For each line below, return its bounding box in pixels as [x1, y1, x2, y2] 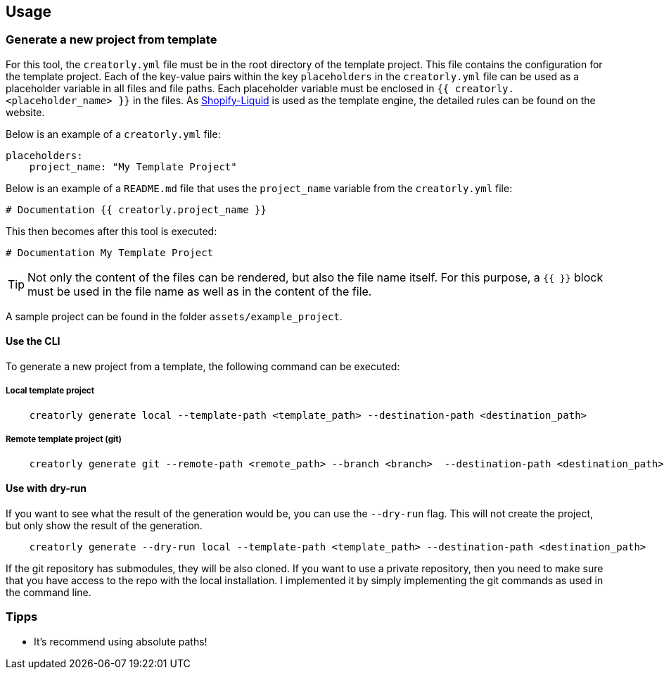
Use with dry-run [6, 482, 87, 495]
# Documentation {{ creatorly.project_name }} [6, 203, 267, 215]
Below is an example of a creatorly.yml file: [6, 127, 221, 140]
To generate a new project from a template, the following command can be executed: [6, 360, 400, 373]
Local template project [6, 386, 94, 396]
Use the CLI [6, 335, 60, 348]
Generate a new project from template [6, 32, 217, 47]
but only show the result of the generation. [6, 519, 203, 531]
